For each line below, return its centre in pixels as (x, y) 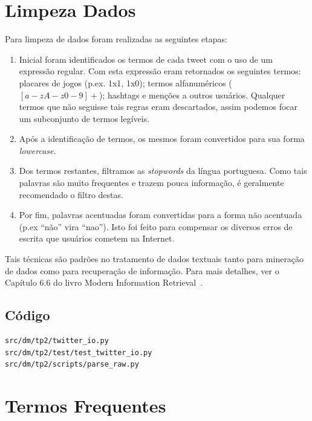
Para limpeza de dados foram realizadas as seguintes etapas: (116, 39)
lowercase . (37, 150)
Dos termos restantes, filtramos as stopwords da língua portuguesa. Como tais (163, 171)
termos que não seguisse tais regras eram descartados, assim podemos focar (158, 107)
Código (28, 315)
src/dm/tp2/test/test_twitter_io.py (79, 352)
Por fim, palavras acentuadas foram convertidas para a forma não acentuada (161, 215)
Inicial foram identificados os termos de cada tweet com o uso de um (146, 59)
